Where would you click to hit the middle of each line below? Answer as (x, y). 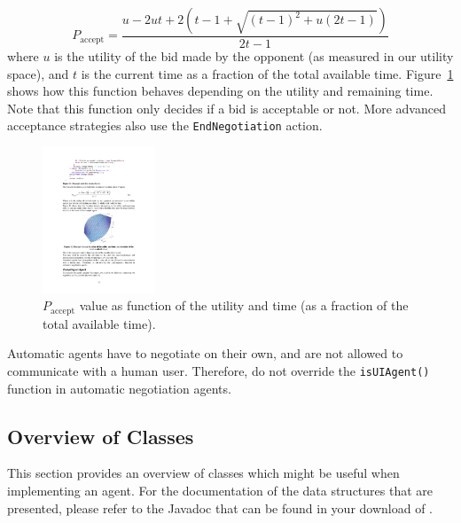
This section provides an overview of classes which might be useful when (203, 473)
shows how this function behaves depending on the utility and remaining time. (220, 91)
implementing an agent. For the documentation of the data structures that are (220, 490)
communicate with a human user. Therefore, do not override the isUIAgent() (219, 370)
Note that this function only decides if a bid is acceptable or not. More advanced (227, 108)
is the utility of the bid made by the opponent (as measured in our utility (254, 56)
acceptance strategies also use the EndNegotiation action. (165, 125)
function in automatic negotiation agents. (119, 388)
